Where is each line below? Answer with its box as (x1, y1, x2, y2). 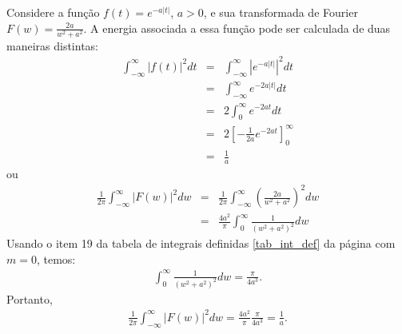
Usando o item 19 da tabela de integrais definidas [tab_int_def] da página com (6, 235, 396, 252)
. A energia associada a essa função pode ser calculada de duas (83, 19, 391, 36)
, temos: (36, 250, 76, 267)
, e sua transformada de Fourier (203, 4, 358, 20)
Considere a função (6, 4, 100, 20)
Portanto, (6, 290, 53, 307)
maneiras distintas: (6, 37, 98, 54)
